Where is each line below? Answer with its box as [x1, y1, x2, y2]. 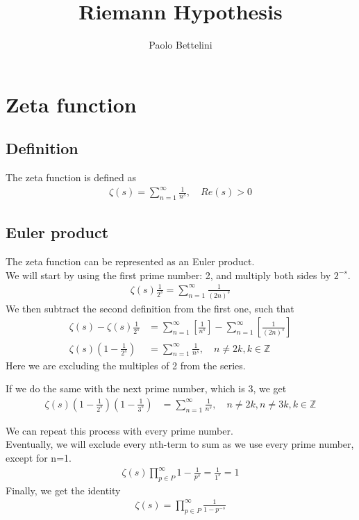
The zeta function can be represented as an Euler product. [6, 254, 255, 269]
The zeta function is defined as [6, 170, 136, 185]
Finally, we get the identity [6, 483, 121, 497]
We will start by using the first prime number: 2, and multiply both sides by [6, 267, 331, 282]
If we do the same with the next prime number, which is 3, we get [6, 381, 287, 396]
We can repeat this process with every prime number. [6, 423, 233, 437]
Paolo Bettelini [149, 37, 212, 52]
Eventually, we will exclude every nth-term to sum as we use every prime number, [6, 437, 354, 451]
